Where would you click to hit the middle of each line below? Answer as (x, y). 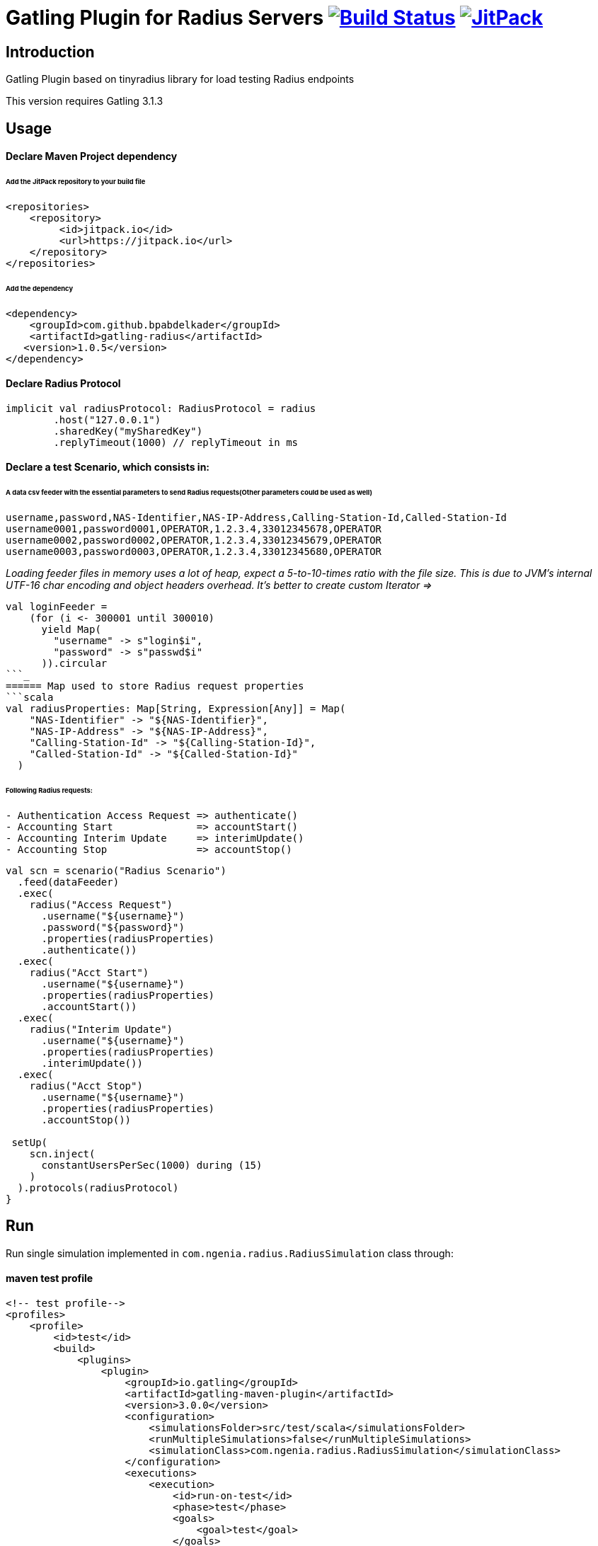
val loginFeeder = (57, 607)
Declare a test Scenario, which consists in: (108, 467)
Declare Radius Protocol (63, 384)
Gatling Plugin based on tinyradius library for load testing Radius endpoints (180, 79)
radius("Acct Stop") (86, 1086)
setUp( (30, 1142)
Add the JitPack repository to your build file (76, 182)
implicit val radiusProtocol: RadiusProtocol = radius (161, 408)
